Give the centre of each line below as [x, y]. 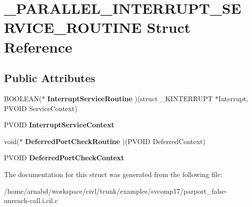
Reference [38, 46]
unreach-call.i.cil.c [31, 200]
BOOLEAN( [23, 98]
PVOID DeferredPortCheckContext [64, 158]
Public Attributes [50, 78]
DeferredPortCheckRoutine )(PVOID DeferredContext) [115, 141]
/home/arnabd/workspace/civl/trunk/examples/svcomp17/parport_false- [116, 191]
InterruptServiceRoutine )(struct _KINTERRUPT [130, 98]
